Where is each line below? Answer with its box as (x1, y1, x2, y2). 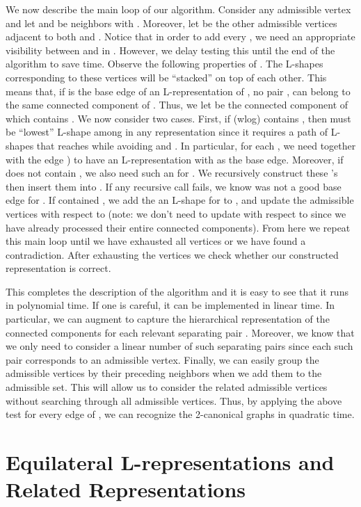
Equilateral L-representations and (6, 448, 335, 476)
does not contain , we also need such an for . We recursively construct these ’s (6, 166, 338, 180)
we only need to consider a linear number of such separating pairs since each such (6, 339, 353, 353)
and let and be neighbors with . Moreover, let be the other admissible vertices (6, 15, 337, 30)
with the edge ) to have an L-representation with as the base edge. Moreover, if (6, 152, 344, 166)
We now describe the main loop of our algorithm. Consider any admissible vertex (6, 2, 351, 16)
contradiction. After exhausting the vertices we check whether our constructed (6, 247, 339, 261)
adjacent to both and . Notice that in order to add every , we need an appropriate (6, 29, 355, 44)
